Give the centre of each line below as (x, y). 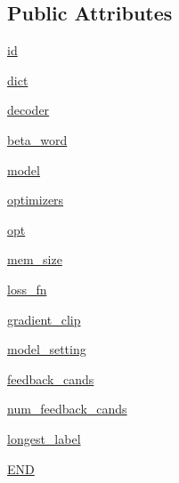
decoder (28, 110)
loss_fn (27, 289)
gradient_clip (44, 319)
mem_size (35, 259)
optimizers (36, 200)
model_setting (47, 349)
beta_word (37, 139)
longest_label (44, 438)
